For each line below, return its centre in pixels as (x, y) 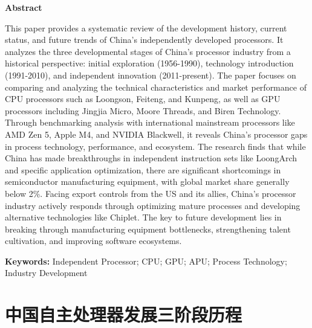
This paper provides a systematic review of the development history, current (146, 27)
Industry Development (46, 273)
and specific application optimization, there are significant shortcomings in (143, 169)
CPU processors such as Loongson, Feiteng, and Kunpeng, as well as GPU (143, 99)
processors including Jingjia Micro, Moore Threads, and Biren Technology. (143, 110)
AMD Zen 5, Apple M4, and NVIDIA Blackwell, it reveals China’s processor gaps (156, 134)
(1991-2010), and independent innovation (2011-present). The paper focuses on (151, 75)
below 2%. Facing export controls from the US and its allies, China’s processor (151, 193)
